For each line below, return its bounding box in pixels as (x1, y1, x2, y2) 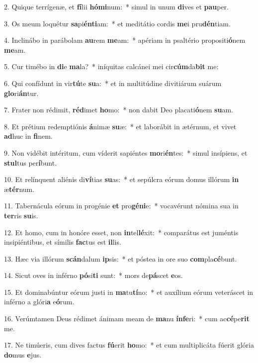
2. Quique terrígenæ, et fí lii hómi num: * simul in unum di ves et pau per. (4, 1, 229, 11)
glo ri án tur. (4, 88, 39, 98)
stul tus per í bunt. (4, 157, 57, 168)
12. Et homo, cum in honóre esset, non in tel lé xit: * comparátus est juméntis (4, 227, 239, 237)
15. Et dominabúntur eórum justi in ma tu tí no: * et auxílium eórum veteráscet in (4, 286, 254, 297)
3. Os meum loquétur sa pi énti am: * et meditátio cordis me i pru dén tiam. (4, 18, 231, 28)
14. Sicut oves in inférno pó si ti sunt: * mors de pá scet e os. (4, 270, 183, 280)
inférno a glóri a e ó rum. (4, 296, 75, 307)
